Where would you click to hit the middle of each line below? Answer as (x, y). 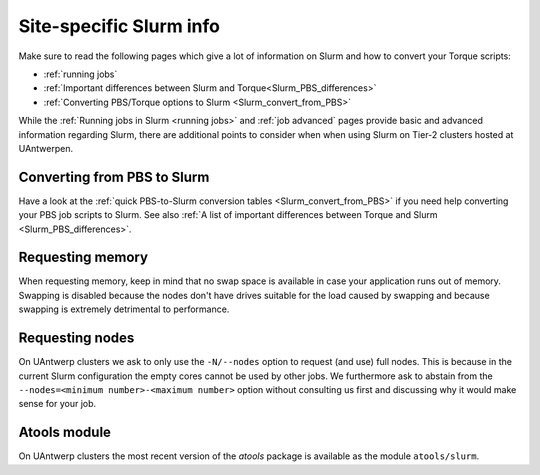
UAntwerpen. (46, 148)
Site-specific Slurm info (119, 26)
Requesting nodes (76, 338)
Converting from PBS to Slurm (114, 176)
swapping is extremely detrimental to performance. (124, 309)
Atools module (65, 432)
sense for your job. (57, 404)
